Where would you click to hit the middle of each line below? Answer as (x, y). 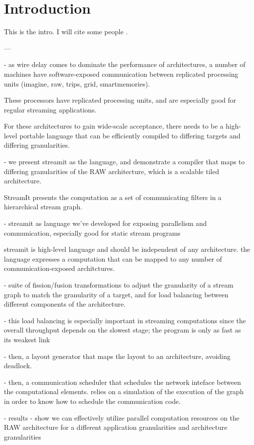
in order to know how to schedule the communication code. (92, 401)
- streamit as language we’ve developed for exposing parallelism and (106, 223)
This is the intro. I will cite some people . (66, 32)
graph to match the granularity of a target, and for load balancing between (116, 294)
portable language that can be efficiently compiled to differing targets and (130, 135)
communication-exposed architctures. (59, 268)
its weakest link (27, 339)
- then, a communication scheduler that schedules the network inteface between (123, 382)
